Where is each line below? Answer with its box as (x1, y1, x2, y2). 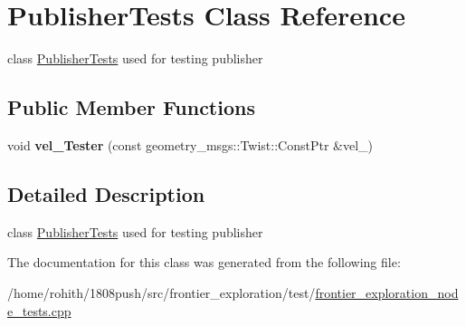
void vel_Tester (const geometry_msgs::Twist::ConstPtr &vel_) (7, 135, 374, 154)
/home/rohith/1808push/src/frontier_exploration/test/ (7, 283, 316, 302)
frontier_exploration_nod (315, 283, 459, 302)
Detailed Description (7, 179, 205, 207)
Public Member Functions (7, 93, 255, 121)
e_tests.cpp (7, 301, 71, 320)
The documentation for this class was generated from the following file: (7, 253, 401, 272)
